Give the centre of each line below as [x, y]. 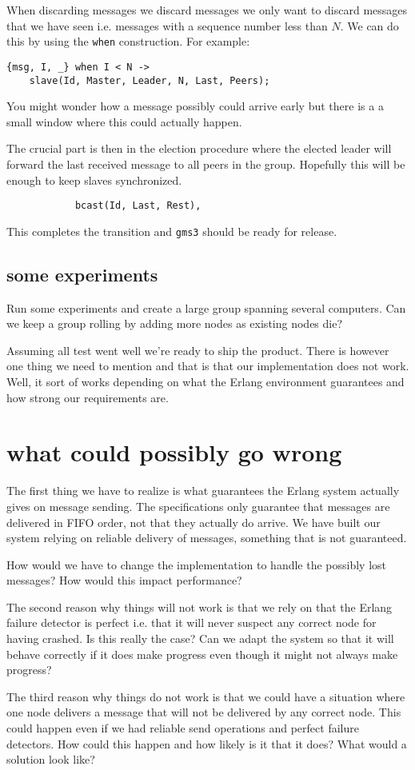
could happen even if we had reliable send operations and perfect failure [183, 728]
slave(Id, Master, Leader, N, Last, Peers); [150, 80]
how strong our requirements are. [88, 397]
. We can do [369, 25]
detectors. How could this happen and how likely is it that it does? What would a [207, 743]
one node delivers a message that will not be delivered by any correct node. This [204, 712]
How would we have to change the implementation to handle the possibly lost [197, 564]
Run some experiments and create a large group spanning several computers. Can [206, 307]
